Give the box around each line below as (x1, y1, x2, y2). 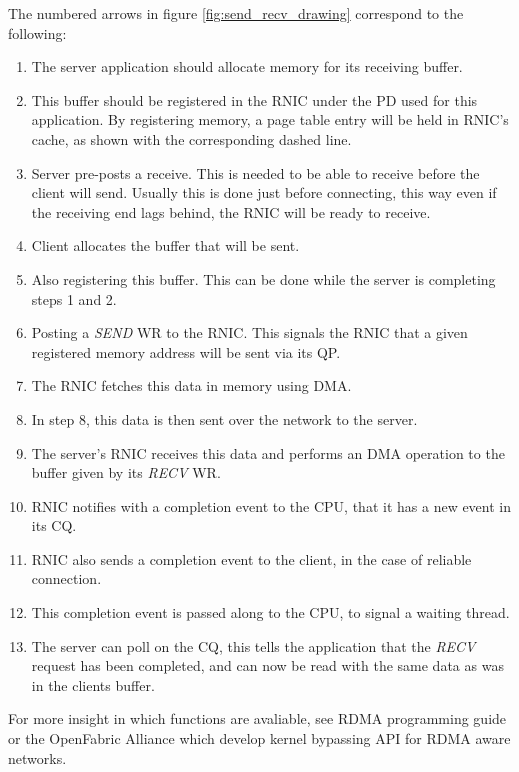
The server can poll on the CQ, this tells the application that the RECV (31, 635, 476, 656)
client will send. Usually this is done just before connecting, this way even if (31, 182, 497, 203)
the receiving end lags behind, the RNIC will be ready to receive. (31, 201, 431, 222)
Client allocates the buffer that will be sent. (31, 235, 300, 256)
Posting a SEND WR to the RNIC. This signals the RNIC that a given (31, 322, 468, 343)
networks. (8, 747, 67, 768)
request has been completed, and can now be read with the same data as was (31, 655, 504, 676)
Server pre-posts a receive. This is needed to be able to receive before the (31, 162, 480, 183)
